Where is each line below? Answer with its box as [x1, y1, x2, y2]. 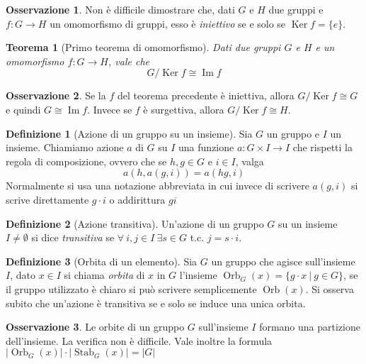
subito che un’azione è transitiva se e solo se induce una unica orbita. [6, 295, 306, 310]
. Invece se [87, 101, 132, 116]
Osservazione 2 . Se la [6, 88, 106, 103]
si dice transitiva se [31, 230, 115, 245]
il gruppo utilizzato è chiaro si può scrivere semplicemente [6, 281, 257, 296]
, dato [10, 268, 35, 282]
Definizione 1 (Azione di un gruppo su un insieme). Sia [6, 126, 253, 140]
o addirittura [109, 192, 166, 206]
